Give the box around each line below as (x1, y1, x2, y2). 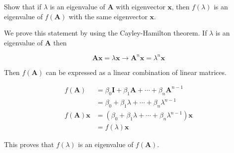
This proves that (4, 139, 54, 150)
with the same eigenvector (69, 11, 148, 21)
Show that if (4, 1, 42, 11)
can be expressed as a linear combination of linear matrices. (46, 67, 227, 77)
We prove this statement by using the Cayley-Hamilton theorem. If (4, 28, 207, 38)
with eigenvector (116, 1, 166, 11)
